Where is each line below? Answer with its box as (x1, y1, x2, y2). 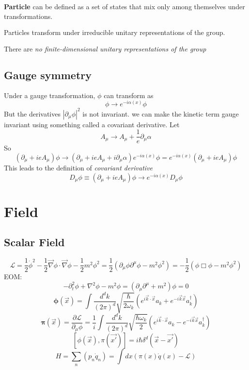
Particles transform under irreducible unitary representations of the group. (4, 27, 225, 37)
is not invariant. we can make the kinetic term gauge (82, 108, 239, 118)
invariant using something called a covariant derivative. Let (4, 119, 180, 129)
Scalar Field (4, 235, 65, 250)
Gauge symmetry (4, 67, 92, 82)
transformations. (4, 11, 53, 21)
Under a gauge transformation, (4, 90, 95, 100)
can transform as (104, 90, 154, 100)
